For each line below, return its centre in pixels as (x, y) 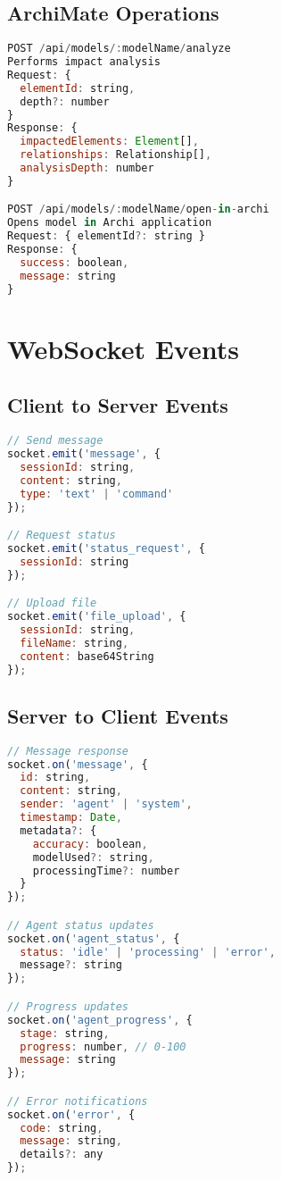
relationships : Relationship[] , (116, 155)
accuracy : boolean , (90, 844)
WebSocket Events (123, 348)
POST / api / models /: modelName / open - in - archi (138, 209)
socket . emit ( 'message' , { (84, 454)
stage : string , (65, 1033)
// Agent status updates (81, 925)
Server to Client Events (118, 715)
